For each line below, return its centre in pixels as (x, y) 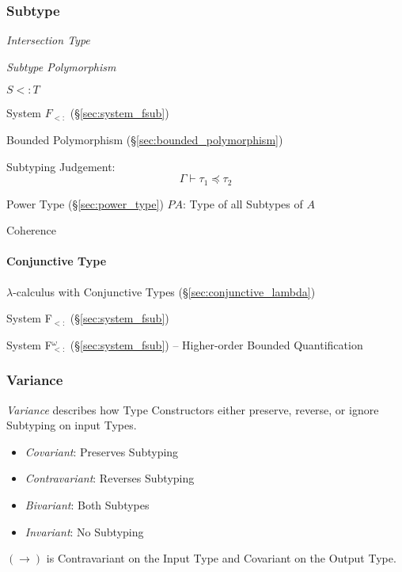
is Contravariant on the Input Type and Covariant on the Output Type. (221, 558)
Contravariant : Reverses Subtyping (110, 478)
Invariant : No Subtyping (84, 531)
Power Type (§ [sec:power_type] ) (85, 203)
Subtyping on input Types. (72, 425)
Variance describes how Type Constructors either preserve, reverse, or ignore (193, 409)
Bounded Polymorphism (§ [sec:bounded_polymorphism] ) (145, 139)
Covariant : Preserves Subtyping (102, 451)
